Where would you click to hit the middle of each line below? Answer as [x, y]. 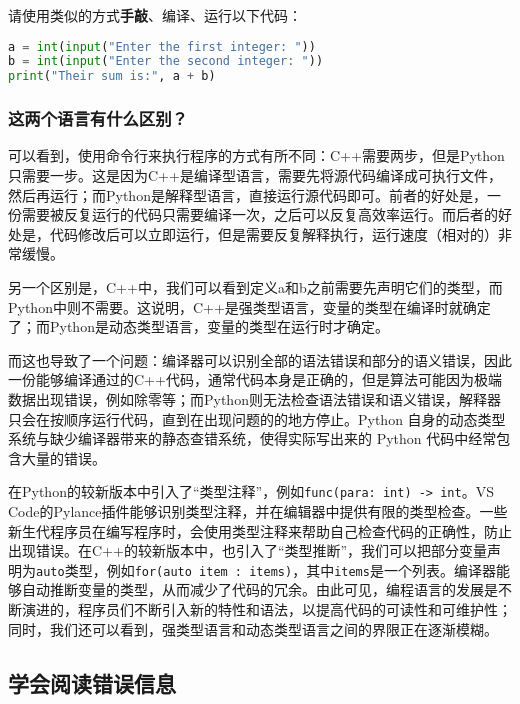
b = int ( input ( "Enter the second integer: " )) [166, 61]
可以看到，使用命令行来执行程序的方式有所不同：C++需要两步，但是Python [256, 155]
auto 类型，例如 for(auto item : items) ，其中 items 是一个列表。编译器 [266, 569]
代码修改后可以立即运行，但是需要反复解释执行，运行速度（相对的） [273, 233]
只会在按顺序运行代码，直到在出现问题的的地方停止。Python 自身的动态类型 [257, 418]
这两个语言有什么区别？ [98, 118]
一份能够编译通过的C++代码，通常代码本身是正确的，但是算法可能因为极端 [255, 379]
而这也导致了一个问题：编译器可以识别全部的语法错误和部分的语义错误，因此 [260, 359]
